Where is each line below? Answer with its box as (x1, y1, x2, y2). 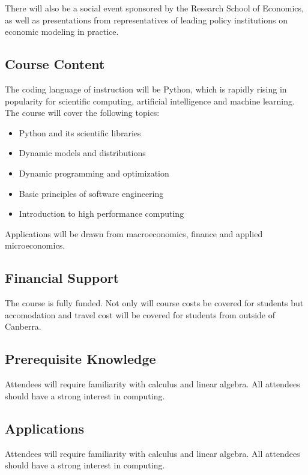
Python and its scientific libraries (19, 126, 141, 139)
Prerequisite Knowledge (5, 349, 156, 368)
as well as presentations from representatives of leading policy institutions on (5, 13, 288, 26)
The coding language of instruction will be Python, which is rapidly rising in (5, 82, 287, 95)
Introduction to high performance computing (19, 207, 184, 220)
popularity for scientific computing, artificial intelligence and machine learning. (5, 94, 295, 107)
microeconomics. (5, 239, 65, 252)
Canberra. (5, 320, 41, 333)
